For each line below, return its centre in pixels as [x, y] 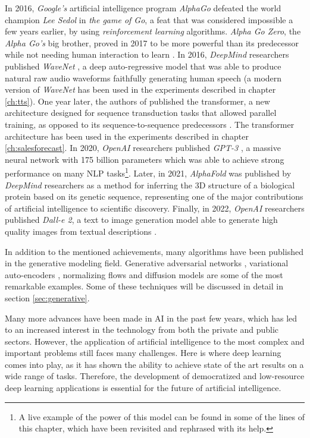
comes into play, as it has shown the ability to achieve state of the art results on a [154, 364]
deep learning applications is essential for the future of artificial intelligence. [143, 388]
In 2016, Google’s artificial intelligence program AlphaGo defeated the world [143, 8]
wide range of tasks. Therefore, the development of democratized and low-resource [155, 376]
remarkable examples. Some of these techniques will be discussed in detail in [144, 286]
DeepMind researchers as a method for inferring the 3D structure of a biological [150, 185]
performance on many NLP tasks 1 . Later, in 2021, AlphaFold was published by [148, 172]
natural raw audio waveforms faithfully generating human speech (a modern [143, 78]
